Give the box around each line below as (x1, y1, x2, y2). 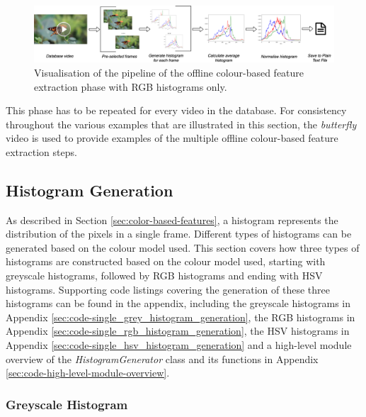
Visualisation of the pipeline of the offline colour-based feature (34, 65, 304, 79)
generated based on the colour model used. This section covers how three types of (6, 240, 360, 255)
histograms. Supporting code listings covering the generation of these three (6, 282, 330, 296)
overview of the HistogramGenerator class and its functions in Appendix (6, 351, 319, 366)
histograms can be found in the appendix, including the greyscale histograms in (6, 296, 351, 311)
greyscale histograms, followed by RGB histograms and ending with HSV (6, 268, 323, 283)
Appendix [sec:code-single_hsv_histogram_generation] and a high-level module (6, 338, 352, 352)
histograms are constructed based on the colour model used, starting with (6, 254, 326, 269)
